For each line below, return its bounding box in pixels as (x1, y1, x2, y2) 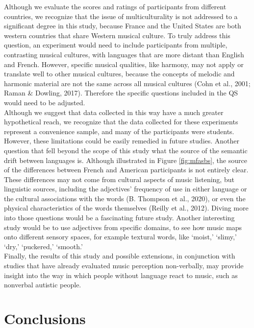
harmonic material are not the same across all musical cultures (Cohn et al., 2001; (4, 78, 251, 88)
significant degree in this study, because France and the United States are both (4, 21, 241, 31)
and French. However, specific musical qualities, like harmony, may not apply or (4, 59, 244, 69)
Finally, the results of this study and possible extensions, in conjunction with (4, 251, 235, 261)
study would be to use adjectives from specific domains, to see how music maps (4, 222, 242, 232)
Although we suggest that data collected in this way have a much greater (4, 107, 224, 117)
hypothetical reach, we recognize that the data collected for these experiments (4, 117, 238, 127)
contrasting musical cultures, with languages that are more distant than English (4, 49, 244, 59)
